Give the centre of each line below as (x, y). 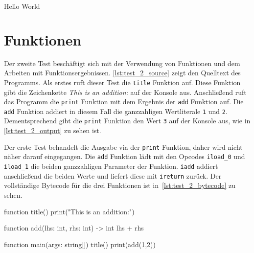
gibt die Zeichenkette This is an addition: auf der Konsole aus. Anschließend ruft (125, 92)
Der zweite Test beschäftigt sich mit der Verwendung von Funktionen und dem (122, 63)
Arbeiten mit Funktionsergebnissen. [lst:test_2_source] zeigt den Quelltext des (122, 73)
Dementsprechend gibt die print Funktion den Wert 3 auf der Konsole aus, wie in (127, 121)
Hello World (22, 6)
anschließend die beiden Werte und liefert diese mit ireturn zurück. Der (113, 175)
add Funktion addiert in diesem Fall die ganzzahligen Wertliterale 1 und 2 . (116, 111)
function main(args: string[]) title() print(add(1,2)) (80, 244)
